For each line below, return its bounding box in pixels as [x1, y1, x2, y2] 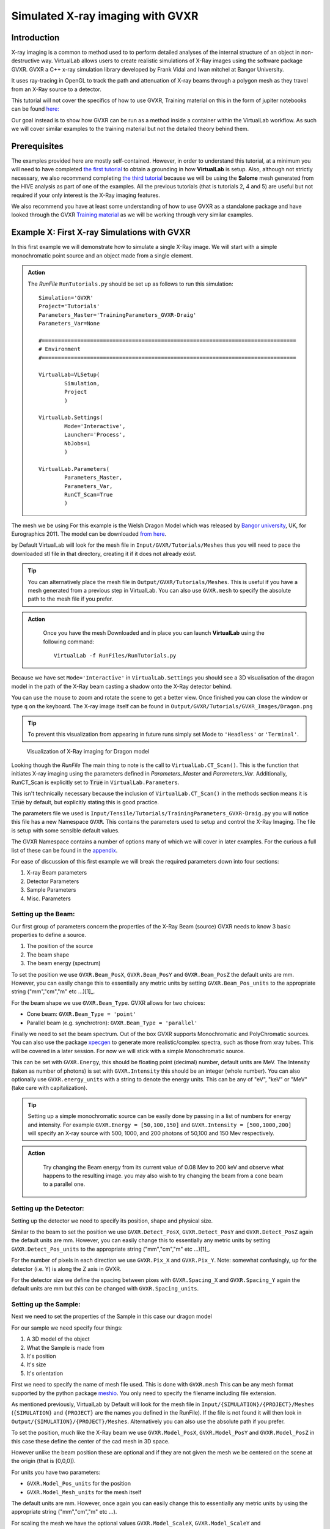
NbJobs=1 [64, 440, 90, 446]
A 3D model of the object [26, 1335, 90, 1342]
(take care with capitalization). [11, 1084, 88, 1092]
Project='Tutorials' [38, 303, 100, 310]
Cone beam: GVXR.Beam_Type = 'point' [26, 1010, 137, 1018]
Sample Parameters [26, 886, 76, 894]
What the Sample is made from [26, 1344, 105, 1351]
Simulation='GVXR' [38, 294, 94, 301]
